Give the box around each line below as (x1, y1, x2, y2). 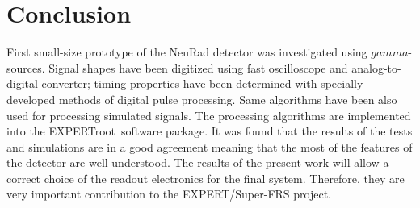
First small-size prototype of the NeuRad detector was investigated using (6, 44, 367, 60)
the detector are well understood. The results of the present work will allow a (6, 154, 389, 171)
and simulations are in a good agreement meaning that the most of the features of (6, 138, 413, 155)
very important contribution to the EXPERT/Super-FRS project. (6, 185, 331, 202)
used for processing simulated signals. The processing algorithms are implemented (6, 106, 411, 123)
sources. (6, 59, 45, 76)
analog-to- (351, 59, 401, 76)
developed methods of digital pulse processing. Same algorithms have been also (6, 90, 397, 107)
